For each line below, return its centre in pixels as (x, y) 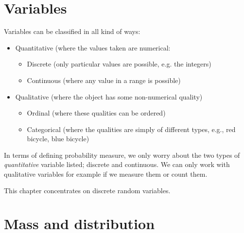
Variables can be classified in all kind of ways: (72, 31)
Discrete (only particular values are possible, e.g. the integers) (119, 64)
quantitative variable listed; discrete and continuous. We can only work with (117, 164)
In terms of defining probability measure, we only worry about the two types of (122, 155)
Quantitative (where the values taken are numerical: (93, 47)
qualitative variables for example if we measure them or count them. (106, 174)
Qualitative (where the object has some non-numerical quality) (109, 96)
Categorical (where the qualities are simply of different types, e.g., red (131, 129)
